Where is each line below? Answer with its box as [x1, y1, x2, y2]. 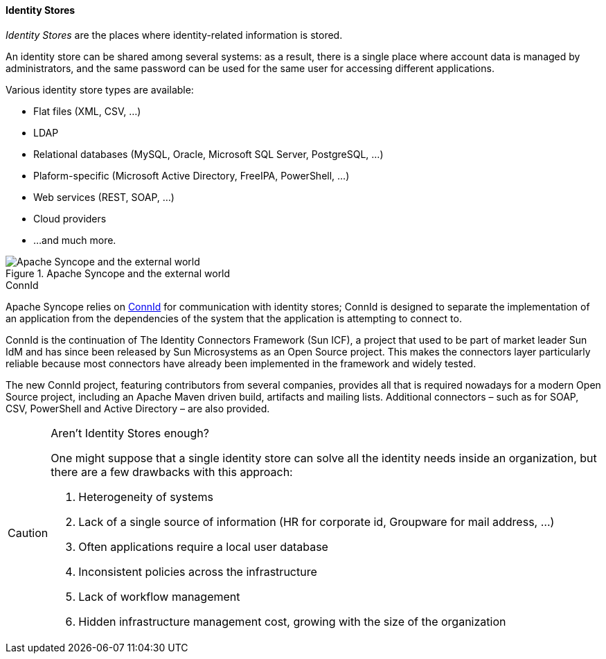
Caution [8, 525, 48, 540]
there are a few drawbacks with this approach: [51, 464, 293, 479]
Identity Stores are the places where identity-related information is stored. [6, 28, 343, 41]
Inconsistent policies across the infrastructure [78, 564, 317, 579]
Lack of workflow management [78, 589, 240, 604]
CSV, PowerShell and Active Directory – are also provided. [6, 402, 270, 414]
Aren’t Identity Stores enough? [51, 425, 209, 440]
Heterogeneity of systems [78, 489, 213, 504]
